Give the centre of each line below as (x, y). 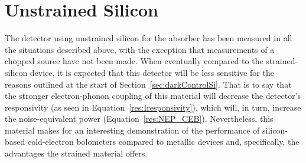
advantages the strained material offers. (76, 153)
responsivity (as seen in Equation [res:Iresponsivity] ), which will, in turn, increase (153, 107)
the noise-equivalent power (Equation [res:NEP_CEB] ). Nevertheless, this (139, 119)
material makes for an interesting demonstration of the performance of (132, 130)
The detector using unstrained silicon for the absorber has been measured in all (149, 38)
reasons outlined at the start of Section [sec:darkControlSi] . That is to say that (148, 84)
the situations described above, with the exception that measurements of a (140, 49)
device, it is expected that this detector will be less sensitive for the (152, 72)
